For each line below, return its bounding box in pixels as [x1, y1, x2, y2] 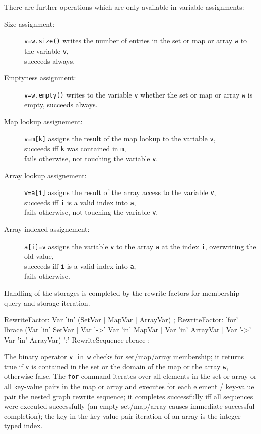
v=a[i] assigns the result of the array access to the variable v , [24, 187, 216, 198]
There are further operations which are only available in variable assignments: [4, 2, 244, 12]
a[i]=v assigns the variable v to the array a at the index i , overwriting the [24, 240, 256, 251]
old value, [24, 251, 54, 261]
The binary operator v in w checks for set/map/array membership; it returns [4, 351, 244, 362]
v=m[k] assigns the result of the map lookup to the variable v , [24, 133, 216, 143]
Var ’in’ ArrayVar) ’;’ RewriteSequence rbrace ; [4, 334, 150, 345]
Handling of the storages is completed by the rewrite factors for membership [4, 287, 240, 298]
